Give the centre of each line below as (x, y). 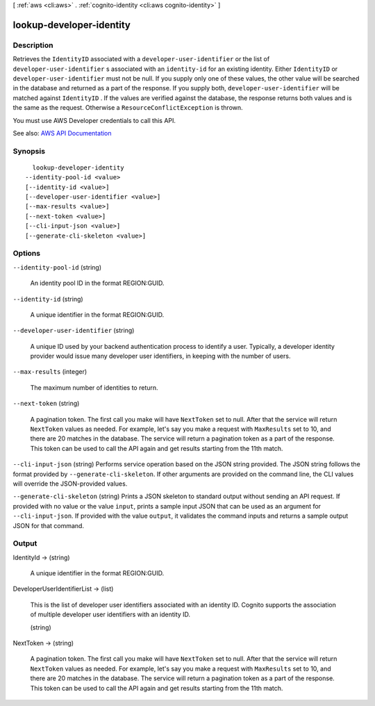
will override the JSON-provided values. (70, 484)
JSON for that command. (49, 525)
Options (27, 254)
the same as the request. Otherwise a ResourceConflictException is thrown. (128, 108)
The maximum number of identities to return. (94, 387)
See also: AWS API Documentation (62, 133)
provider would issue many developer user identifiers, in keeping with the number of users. (160, 356)
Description (33, 45)
